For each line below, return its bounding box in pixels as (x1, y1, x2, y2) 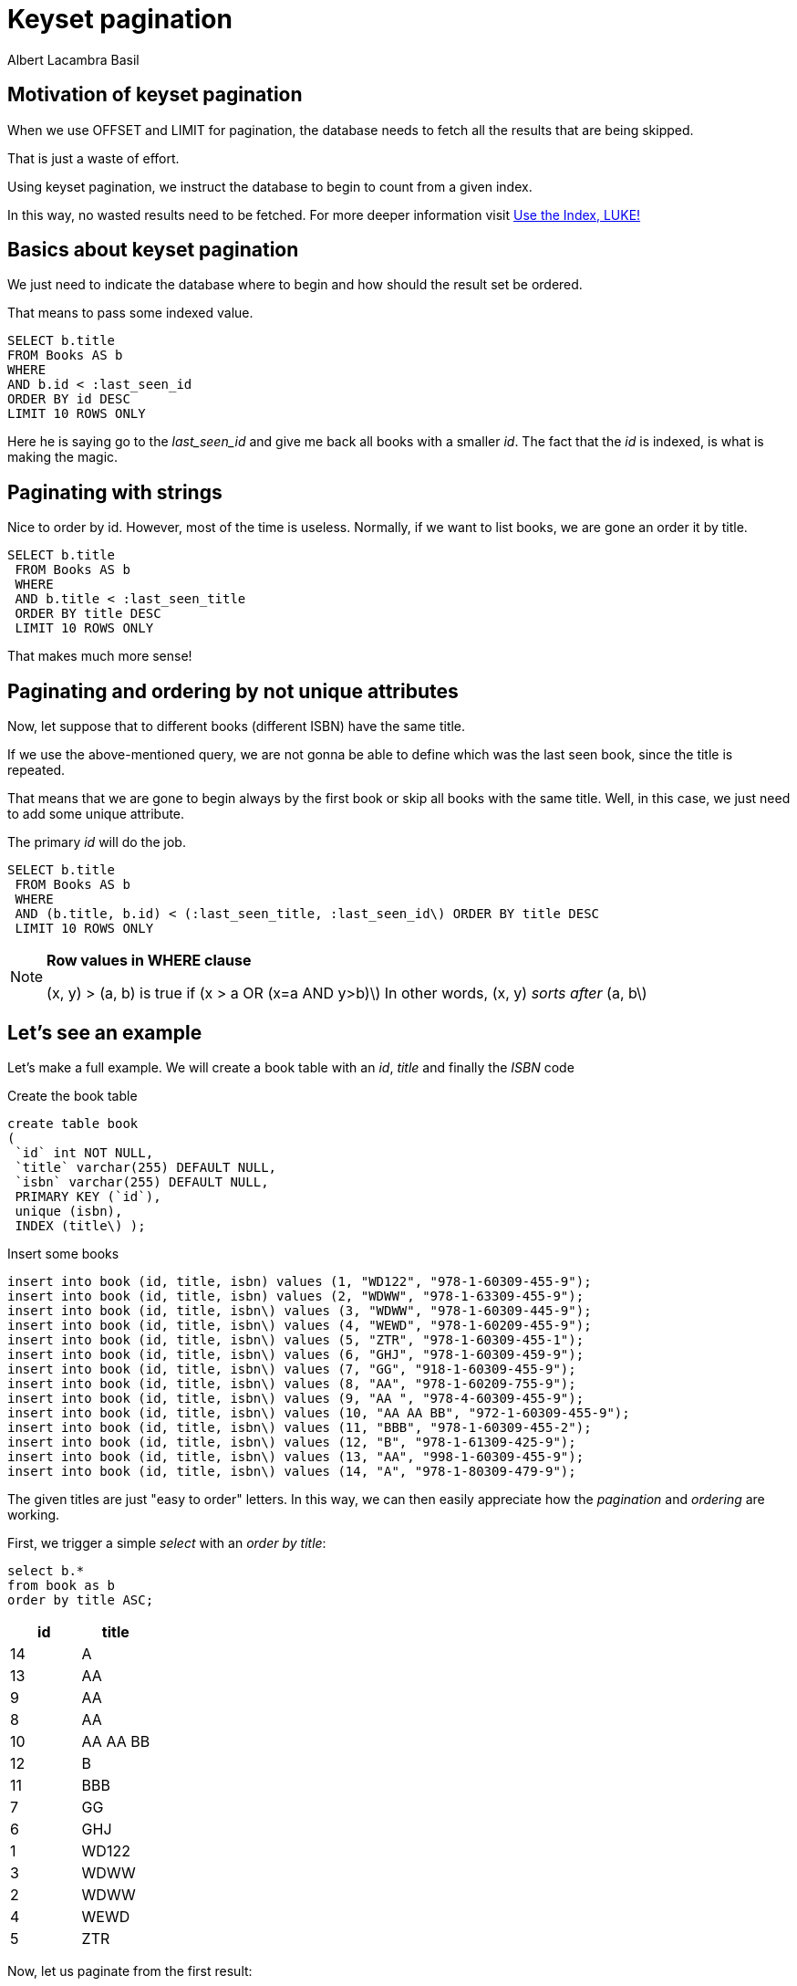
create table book (7, 1115, 139, 1131)
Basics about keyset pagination (7, 238, 299, 262)
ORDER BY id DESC (7, 392, 130, 407)
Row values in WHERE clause (47, 951, 252, 970)
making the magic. (7, 449, 119, 465)
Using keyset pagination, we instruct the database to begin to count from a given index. (7, 178, 533, 194)
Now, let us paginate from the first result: (7, 1962, 253, 1979)
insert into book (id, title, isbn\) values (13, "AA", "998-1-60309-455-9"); (7, 1448, 585, 1464)
